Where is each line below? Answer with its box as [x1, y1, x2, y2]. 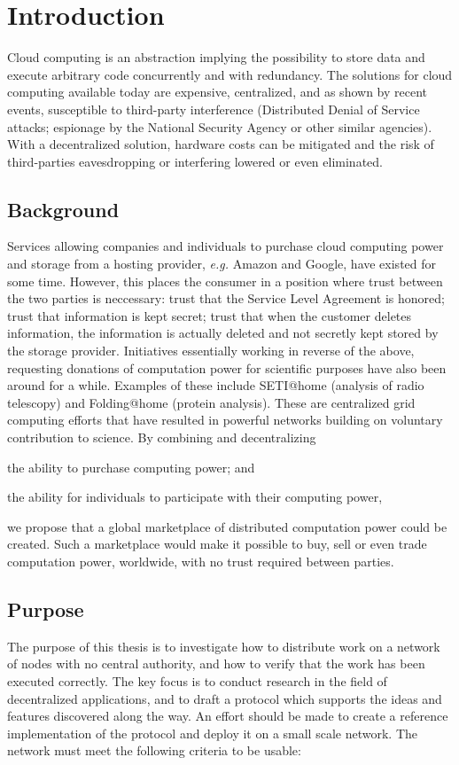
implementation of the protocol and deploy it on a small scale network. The [7, 723, 417, 742]
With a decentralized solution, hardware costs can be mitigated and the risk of [7, 135, 434, 153]
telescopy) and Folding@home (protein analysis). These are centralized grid [7, 393, 416, 411]
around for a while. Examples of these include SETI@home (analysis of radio [7, 376, 424, 394]
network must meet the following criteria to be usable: [7, 741, 301, 760]
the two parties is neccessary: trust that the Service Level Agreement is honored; [7, 289, 445, 308]
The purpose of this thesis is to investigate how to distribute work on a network [7, 636, 440, 655]
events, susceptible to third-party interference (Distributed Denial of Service [7, 99, 420, 118]
